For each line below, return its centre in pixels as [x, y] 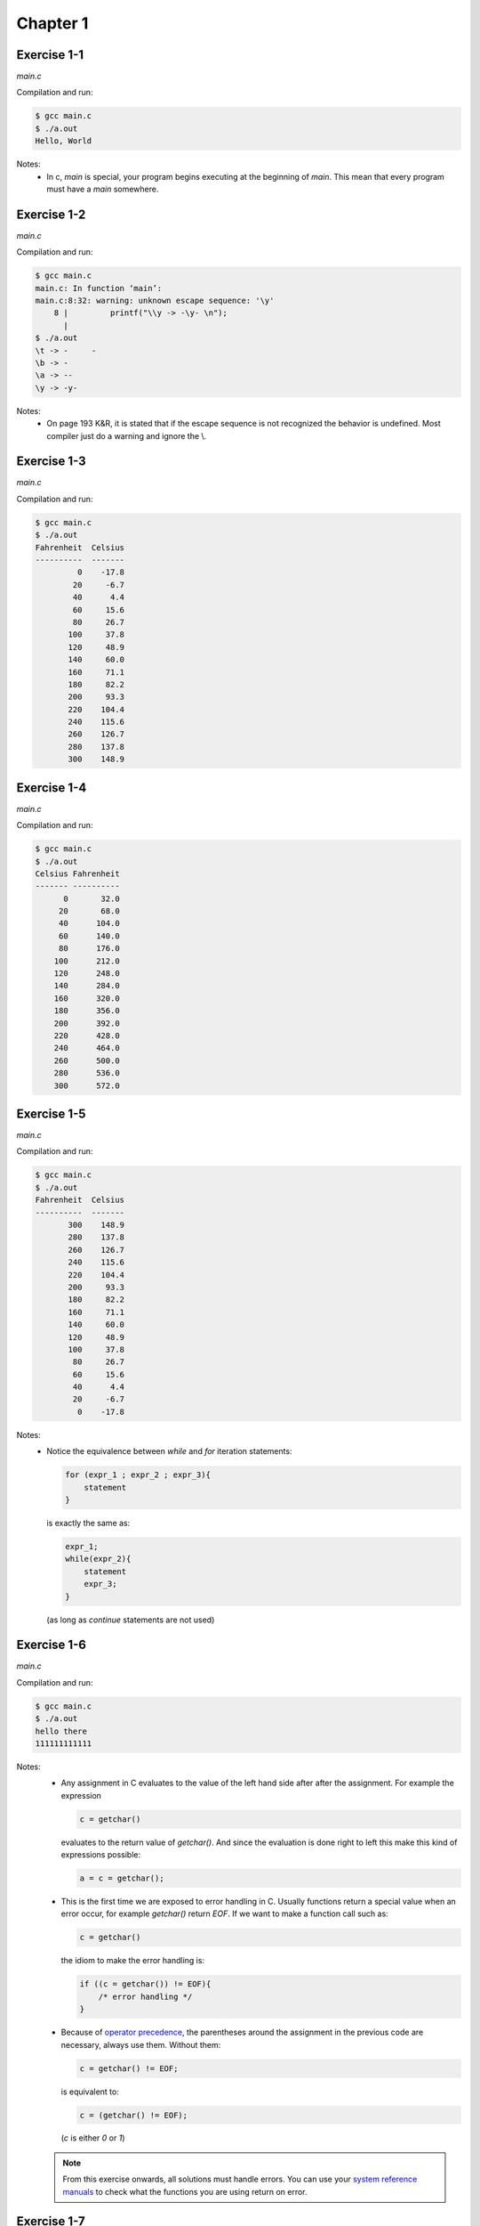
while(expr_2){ [98, 1559]
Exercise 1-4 [52, 788]
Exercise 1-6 [51, 1645]
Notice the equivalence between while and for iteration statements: [169, 1451]
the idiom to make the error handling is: [132, 1961]
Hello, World [64, 141]
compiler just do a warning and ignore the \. [127, 435]
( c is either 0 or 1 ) [93, 2138]
